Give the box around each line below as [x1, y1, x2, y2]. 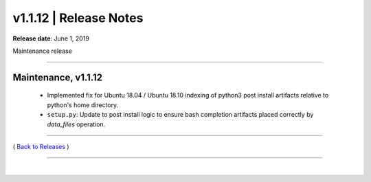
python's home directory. [47, 100, 119, 109]
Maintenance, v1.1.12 [12, 71, 103, 83]
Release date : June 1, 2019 [12, 34, 89, 43]
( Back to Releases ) [12, 142, 69, 150]
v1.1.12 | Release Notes [12, 10, 144, 25]
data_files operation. [47, 120, 106, 128]
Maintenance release [12, 47, 72, 55]
